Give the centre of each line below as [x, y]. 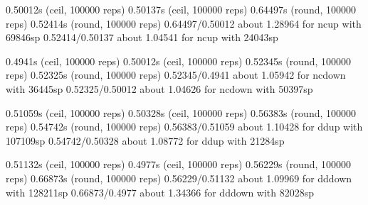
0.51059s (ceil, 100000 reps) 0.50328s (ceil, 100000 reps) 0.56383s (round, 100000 [181, 112]
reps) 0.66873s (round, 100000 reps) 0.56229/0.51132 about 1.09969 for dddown [179, 178]
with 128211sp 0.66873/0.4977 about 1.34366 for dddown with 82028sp [160, 192]
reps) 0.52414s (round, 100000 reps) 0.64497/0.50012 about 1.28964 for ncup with [184, 23]
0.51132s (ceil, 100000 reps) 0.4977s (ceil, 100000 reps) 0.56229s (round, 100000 [179, 164]
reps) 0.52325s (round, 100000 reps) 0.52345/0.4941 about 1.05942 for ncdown [176, 75]
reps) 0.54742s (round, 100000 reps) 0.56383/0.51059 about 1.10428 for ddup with [184, 127]
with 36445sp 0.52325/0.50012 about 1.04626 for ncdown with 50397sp [159, 88]
